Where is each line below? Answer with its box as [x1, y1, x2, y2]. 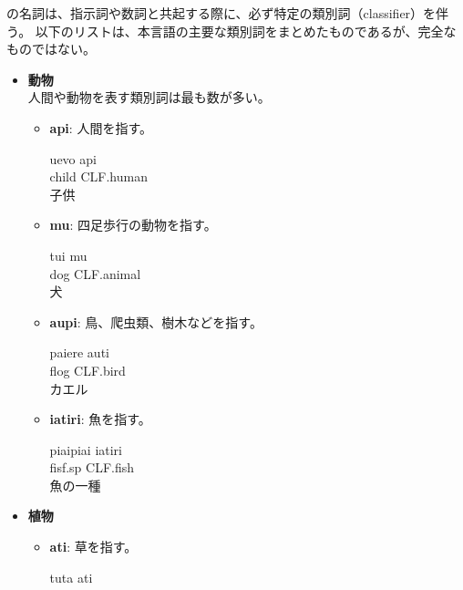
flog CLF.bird [49, 360, 126, 379]
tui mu [49, 245, 87, 264]
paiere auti [49, 343, 109, 362]
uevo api [49, 149, 97, 168]
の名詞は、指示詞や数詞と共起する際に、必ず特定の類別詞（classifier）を [6, 4, 437, 22]
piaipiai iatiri [49, 440, 123, 459]
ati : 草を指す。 [49, 537, 138, 556]
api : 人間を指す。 [49, 118, 152, 137]
